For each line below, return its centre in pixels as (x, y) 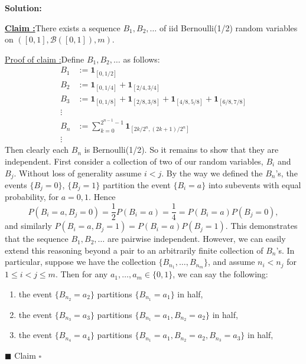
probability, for (32, 197)
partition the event (136, 185)
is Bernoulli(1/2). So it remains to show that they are (181, 150)
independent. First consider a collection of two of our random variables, (134, 161)
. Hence (102, 197)
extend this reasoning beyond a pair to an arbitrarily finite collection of (134, 250)
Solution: (23, 8)
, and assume (231, 262)
